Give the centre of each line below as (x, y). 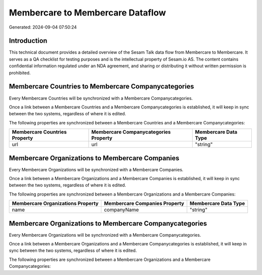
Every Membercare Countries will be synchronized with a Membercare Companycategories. (101, 98)
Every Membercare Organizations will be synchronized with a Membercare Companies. (96, 169)
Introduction (28, 41)
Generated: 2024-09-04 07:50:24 (43, 27)
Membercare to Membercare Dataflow (88, 13)
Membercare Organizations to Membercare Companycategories (108, 223)
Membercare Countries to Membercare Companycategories (101, 86)
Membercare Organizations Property (55, 203)
